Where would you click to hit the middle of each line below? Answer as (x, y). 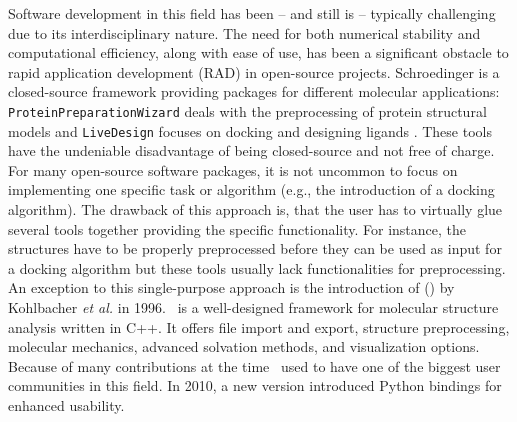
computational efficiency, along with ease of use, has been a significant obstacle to (258, 52)
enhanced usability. (66, 405)
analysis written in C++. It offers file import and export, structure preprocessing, (259, 326)
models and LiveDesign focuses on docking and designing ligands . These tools (250, 130)
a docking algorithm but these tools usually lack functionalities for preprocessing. (257, 267)
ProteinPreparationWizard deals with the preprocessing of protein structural (247, 110)
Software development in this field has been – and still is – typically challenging (252, 13)
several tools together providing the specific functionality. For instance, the (237, 228)
